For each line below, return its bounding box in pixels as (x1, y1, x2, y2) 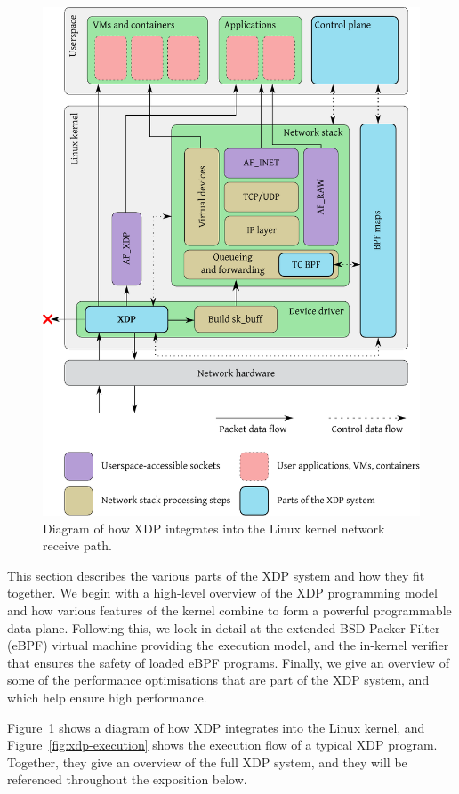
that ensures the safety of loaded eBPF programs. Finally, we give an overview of (7, 653, 450, 671)
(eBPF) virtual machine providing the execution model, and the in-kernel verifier (7, 636, 449, 654)
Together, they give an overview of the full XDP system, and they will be (7, 752, 407, 771)
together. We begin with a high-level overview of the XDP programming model (7, 583, 438, 602)
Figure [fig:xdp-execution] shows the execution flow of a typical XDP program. (7, 735, 438, 754)
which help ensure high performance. (7, 687, 207, 706)
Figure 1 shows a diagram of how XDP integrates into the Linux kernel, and (7, 718, 425, 736)
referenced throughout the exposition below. (7, 770, 247, 789)
